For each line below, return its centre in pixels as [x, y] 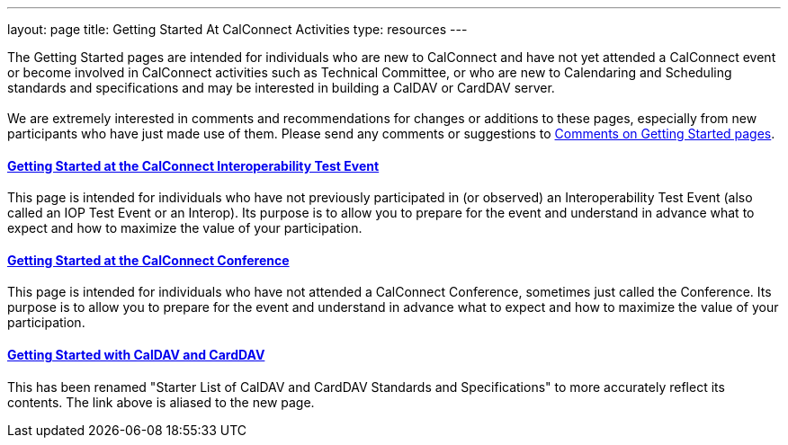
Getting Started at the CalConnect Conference [148, 260]
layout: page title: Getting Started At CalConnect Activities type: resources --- [237, 29]
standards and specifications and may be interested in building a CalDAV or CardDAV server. [281, 88]
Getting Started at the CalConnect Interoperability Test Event [193, 165]
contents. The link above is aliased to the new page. [161, 402]
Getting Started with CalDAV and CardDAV [136, 355]
